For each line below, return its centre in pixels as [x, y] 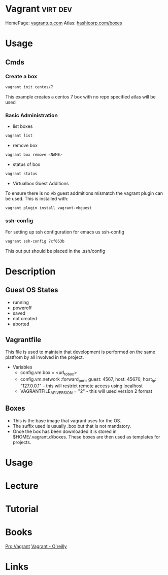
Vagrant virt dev [39, 9]
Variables [22, 367]
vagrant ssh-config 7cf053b [35, 241]
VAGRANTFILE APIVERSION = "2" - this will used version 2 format [86, 392]
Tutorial [22, 509]
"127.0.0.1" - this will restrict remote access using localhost [81, 386]
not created [25, 318]
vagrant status [21, 174]
